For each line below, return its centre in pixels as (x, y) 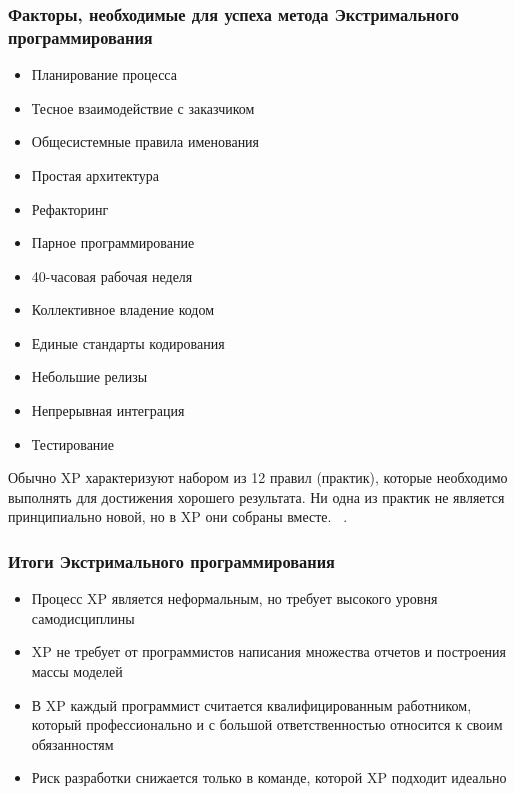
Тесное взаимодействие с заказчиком (143, 107)
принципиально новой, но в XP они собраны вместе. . (178, 516)
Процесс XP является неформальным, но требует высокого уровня (234, 598)
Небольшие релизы (89, 376)
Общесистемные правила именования (145, 141)
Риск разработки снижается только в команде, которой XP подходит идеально (269, 777)
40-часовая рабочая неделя (112, 275)
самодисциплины (83, 617)
